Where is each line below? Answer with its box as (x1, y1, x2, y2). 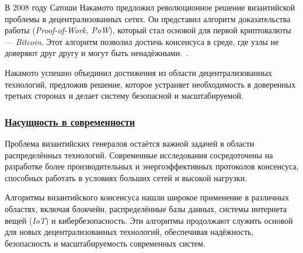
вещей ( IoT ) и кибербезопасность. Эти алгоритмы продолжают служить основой (5, 214, 293, 226)
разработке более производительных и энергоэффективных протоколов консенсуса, (5, 160, 299, 172)
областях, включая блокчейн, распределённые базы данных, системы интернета (5, 202, 287, 214)
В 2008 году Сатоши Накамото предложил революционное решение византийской (5, 1, 295, 13)
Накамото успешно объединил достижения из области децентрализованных (5, 66, 272, 78)
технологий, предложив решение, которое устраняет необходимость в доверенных (5, 78, 296, 90)
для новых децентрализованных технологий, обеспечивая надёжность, (5, 226, 254, 238)
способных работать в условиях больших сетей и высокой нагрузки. (5, 171, 248, 183)
